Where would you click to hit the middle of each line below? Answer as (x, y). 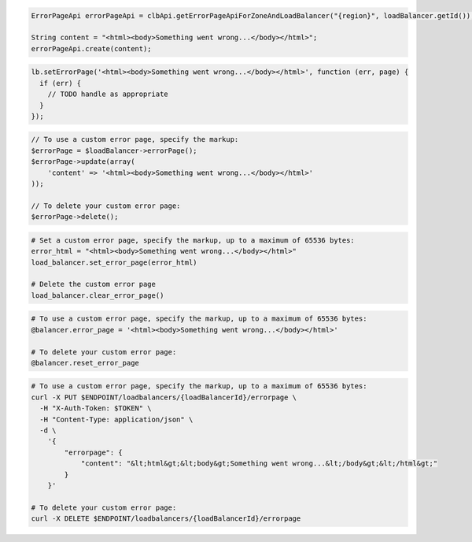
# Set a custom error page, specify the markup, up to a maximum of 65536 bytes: (193, 240)
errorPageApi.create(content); (92, 48)
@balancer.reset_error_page (85, 363)
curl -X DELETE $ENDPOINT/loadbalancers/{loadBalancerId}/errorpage (166, 519)
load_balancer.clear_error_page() (98, 295)
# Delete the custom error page (94, 284)
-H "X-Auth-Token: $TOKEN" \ (96, 408)
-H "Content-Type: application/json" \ (116, 419)
